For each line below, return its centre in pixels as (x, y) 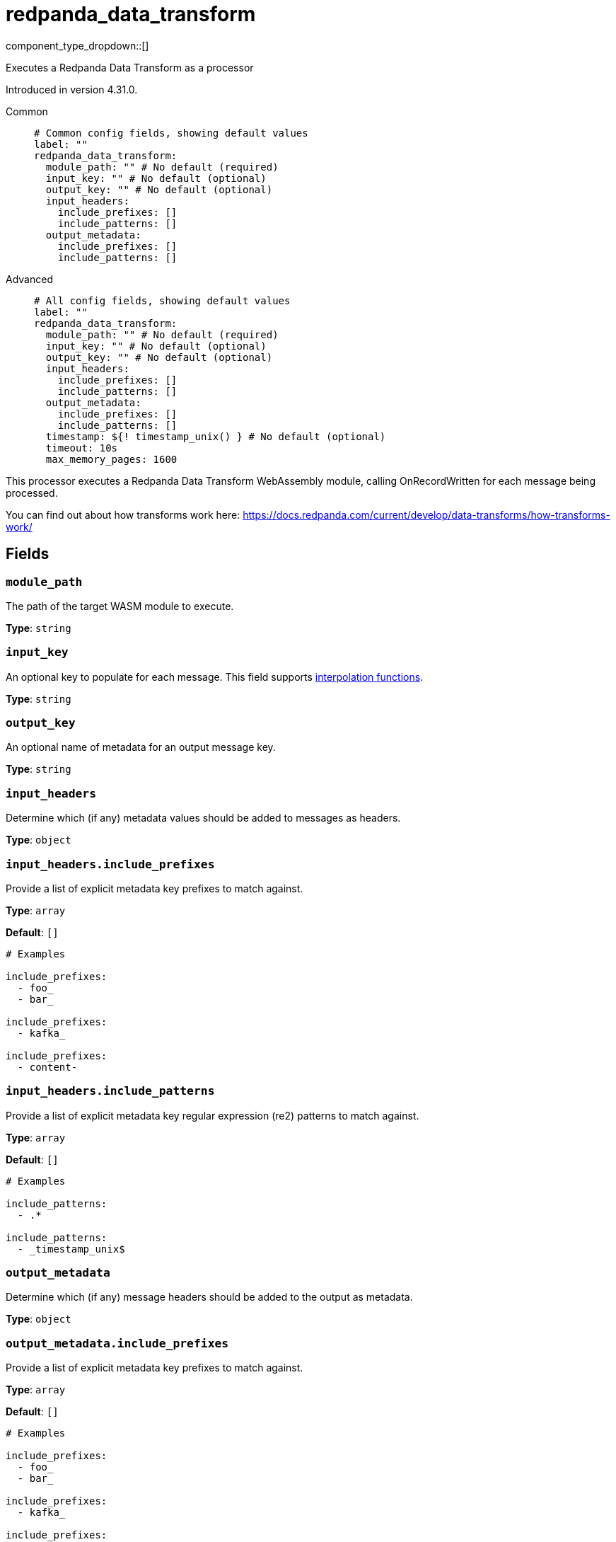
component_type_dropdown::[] (77, 45)
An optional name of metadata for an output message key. (141, 747)
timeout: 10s (82, 448)
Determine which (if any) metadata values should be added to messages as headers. (203, 818)
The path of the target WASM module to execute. (120, 606)
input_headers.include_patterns (110, 1091)
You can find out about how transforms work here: (123, 514)
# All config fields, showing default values (162, 300)
